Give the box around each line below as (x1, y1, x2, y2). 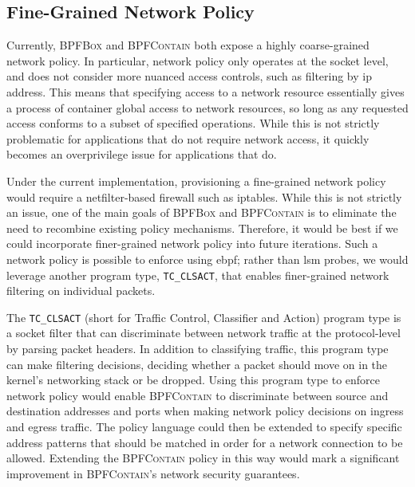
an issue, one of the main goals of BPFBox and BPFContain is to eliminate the (6, 204, 397, 221)
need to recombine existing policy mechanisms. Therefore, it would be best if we (6, 219, 398, 236)
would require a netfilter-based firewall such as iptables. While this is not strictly (6, 188, 402, 205)
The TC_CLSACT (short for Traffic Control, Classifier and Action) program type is (6, 308, 401, 325)
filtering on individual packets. (6, 282, 156, 299)
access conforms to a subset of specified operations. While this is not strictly (6, 115, 380, 132)
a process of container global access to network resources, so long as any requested (6, 99, 409, 116)
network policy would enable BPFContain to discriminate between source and (6, 387, 389, 403)
